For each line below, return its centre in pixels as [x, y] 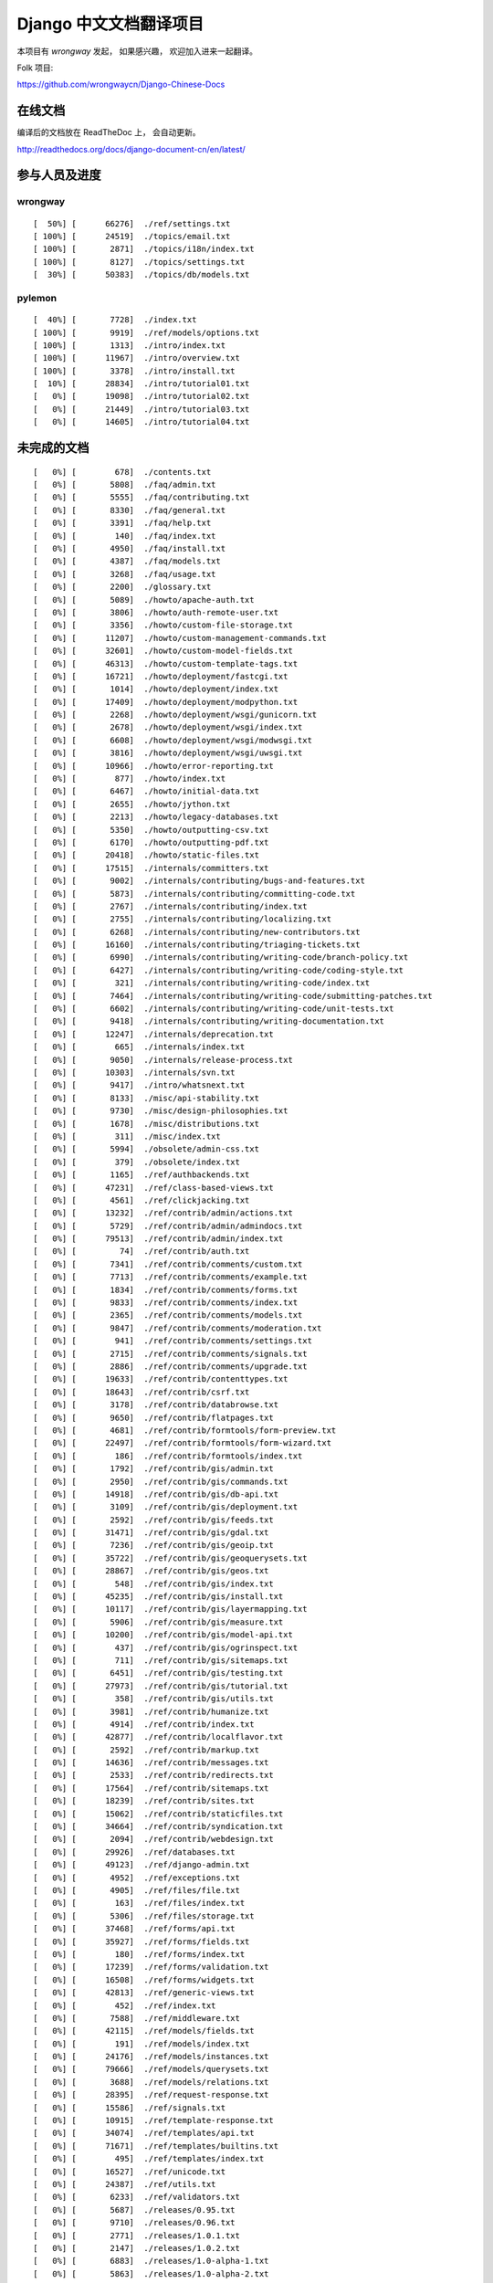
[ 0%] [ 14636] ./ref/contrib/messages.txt [151, 1763]
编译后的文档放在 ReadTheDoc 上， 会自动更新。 [109, 132]
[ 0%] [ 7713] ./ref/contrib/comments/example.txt [170, 1277]
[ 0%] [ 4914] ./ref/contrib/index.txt [144, 1724]
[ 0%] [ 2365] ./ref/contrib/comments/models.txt [168, 1315]
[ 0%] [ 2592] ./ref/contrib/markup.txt [147, 1750]
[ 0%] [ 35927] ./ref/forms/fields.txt [142, 1941]
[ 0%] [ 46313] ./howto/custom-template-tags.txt [166, 663]
